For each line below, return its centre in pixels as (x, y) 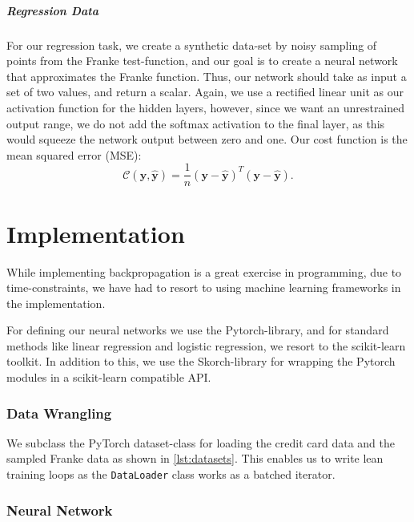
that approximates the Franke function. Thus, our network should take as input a (207, 76)
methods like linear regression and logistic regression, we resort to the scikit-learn (206, 345)
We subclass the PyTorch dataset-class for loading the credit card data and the (201, 442)
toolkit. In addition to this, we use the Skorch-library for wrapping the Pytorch (201, 361)
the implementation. (56, 303)
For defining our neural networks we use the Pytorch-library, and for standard (198, 330)
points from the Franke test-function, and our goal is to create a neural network (202, 61)
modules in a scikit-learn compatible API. (109, 377)
